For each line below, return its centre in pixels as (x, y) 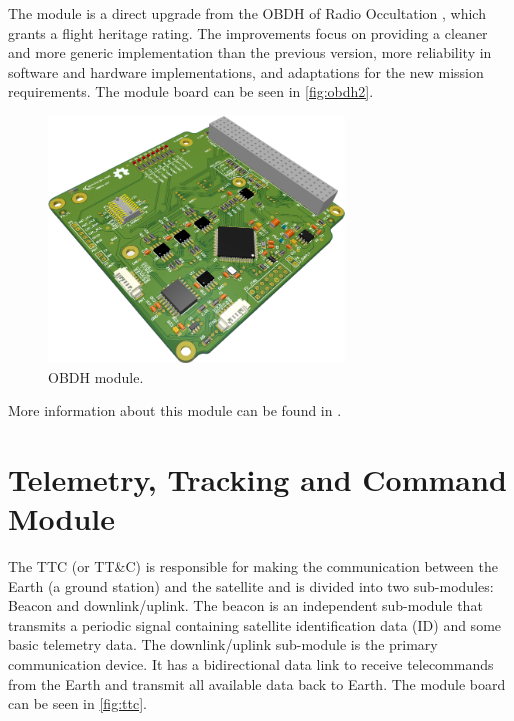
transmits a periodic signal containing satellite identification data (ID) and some (255, 624)
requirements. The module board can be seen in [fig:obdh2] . (191, 91)
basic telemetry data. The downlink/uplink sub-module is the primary (223, 644)
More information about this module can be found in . (175, 410)
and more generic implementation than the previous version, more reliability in (250, 52)
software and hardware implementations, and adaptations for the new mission (246, 71)
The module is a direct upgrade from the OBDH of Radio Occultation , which (247, 13)
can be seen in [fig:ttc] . (77, 703)
